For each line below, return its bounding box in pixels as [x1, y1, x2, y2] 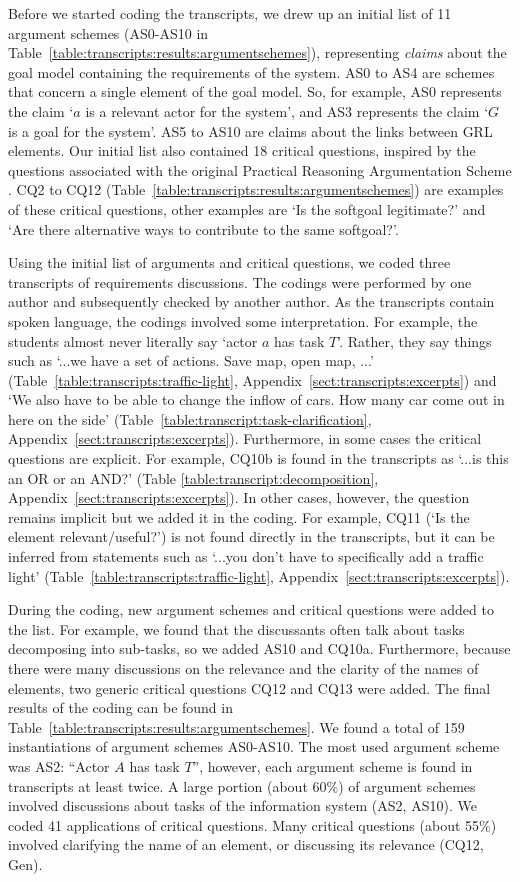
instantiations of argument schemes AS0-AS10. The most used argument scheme [8, 736, 500, 757]
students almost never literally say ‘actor [8, 330, 258, 351]
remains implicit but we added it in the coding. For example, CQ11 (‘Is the [8, 506, 470, 527]
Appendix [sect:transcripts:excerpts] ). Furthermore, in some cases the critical [8, 428, 482, 449]
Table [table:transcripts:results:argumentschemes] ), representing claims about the [8, 42, 507, 63]
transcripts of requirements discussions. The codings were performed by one [8, 271, 472, 292]
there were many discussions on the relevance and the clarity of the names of [8, 658, 479, 678]
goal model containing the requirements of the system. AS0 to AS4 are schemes [8, 61, 495, 82]
